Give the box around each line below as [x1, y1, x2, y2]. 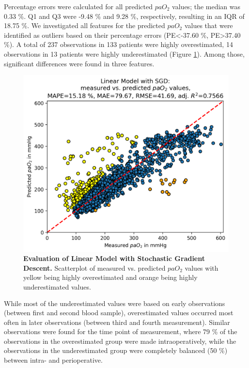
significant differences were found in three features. [4, 58, 155, 68]
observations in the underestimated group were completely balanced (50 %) [4, 345, 228, 355]
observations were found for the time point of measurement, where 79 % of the [4, 326, 237, 337]
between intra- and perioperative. [4, 355, 103, 365]
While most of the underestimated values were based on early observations [4, 298, 225, 308]
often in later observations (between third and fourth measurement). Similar [4, 317, 230, 327]
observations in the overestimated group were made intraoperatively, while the [4, 336, 236, 346]
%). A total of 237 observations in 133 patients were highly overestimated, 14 [4, 39, 233, 49]
